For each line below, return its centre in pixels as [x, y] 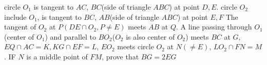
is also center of [150, 36]
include [15, 17]
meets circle [136, 46]
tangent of [20, 27]
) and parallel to [71, 36]
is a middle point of [57, 56]
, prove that [120, 56]
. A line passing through [214, 27]
